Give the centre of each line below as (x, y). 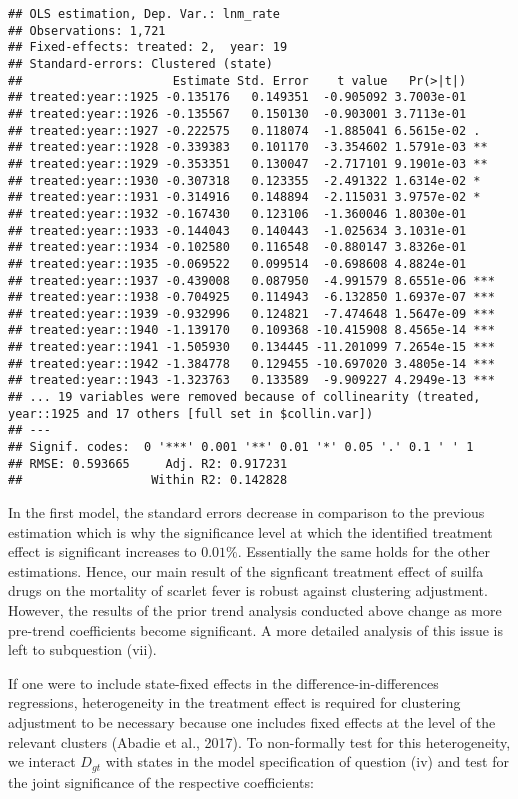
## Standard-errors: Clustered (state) (140, 63)
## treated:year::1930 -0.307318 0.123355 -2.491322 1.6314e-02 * (244, 180)
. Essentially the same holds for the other (363, 551)
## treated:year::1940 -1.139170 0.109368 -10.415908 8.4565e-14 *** (251, 330)
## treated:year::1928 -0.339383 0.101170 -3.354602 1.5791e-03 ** (248, 147)
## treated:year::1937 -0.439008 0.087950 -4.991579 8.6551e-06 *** (251, 280)
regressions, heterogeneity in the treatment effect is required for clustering (234, 702)
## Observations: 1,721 (87, 30)
